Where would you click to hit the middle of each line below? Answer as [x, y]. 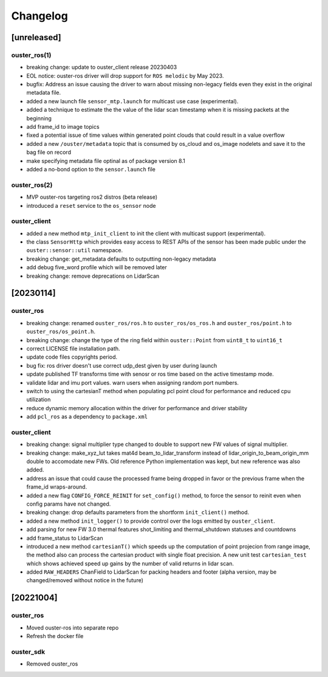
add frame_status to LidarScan [65, 538]
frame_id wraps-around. [57, 487]
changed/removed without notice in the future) [85, 580]
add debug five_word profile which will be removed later [97, 267]
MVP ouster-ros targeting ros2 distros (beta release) [92, 197]
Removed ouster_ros [52, 664]
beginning [39, 118]
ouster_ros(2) [32, 185]
